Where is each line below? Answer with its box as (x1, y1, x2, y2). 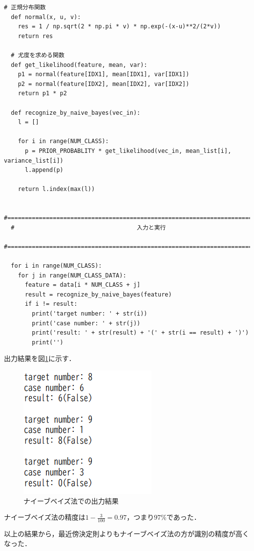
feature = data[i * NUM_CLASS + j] (24, 281, 141, 289)
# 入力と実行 (11, 224, 166, 231)
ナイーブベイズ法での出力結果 (23, 495, 119, 506)
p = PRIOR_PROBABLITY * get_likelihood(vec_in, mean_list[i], (24, 147, 232, 154)
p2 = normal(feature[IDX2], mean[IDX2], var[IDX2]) (18, 80, 190, 87)
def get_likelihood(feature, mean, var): (11, 61, 148, 68)
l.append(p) (24, 167, 63, 174)
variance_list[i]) (4, 157, 63, 164)
